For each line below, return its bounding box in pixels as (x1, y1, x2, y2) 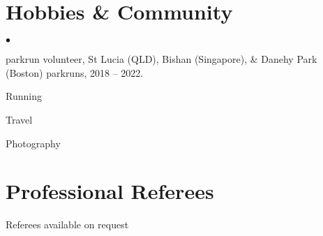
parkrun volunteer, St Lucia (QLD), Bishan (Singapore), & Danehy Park (6, 52, 317, 66)
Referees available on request (6, 217, 129, 232)
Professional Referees (6, 177, 214, 205)
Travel (6, 112, 33, 126)
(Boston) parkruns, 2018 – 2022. (6, 65, 144, 80)
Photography (6, 135, 61, 150)
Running (6, 89, 42, 103)
